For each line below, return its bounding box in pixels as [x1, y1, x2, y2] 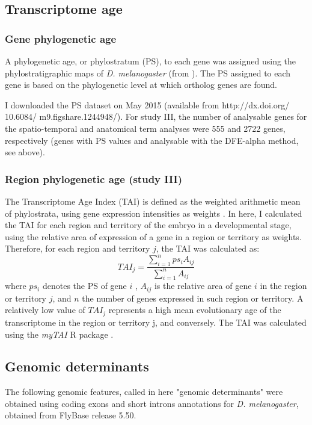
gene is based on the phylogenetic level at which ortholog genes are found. [5, 78, 277, 91]
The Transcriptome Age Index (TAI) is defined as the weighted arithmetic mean [5, 194, 301, 207]
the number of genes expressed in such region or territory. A [82, 291, 304, 304]
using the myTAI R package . [5, 327, 114, 340]
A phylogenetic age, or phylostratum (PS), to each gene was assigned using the [5, 55, 296, 67]
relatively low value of [5, 303, 85, 316]
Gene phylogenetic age [5, 31, 117, 46]
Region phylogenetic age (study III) [5, 171, 183, 186]
